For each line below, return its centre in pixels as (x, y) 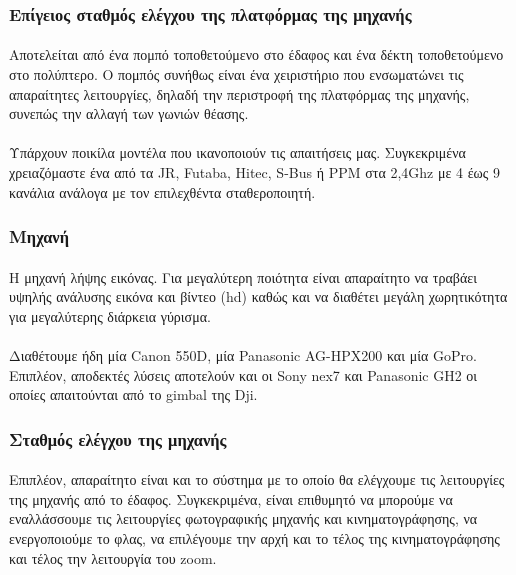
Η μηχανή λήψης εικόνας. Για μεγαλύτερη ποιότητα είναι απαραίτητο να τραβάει (243, 276)
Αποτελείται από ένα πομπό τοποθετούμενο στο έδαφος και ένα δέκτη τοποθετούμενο (256, 54)
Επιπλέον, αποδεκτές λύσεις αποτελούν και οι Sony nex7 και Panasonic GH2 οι (243, 374)
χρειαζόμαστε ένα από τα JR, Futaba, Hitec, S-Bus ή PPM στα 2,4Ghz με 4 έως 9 (254, 172)
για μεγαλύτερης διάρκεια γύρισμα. (110, 315)
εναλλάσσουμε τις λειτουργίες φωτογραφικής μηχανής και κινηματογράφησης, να (243, 518)
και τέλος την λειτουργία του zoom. (113, 557)
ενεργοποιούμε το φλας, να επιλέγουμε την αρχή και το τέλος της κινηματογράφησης (254, 538)
